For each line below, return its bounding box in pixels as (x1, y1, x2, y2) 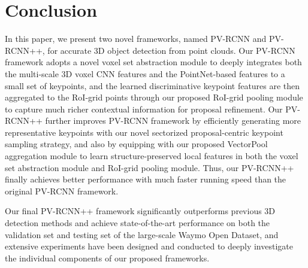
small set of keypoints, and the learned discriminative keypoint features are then (5, 79, 300, 92)
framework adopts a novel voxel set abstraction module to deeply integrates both (5, 56, 302, 68)
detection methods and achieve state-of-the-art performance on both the (5, 217, 270, 229)
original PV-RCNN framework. (5, 184, 119, 197)
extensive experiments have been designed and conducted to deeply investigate (5, 240, 293, 252)
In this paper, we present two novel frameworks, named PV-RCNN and (5, 32, 267, 45)
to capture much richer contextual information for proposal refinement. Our (5, 102, 283, 115)
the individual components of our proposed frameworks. (5, 251, 210, 264)
